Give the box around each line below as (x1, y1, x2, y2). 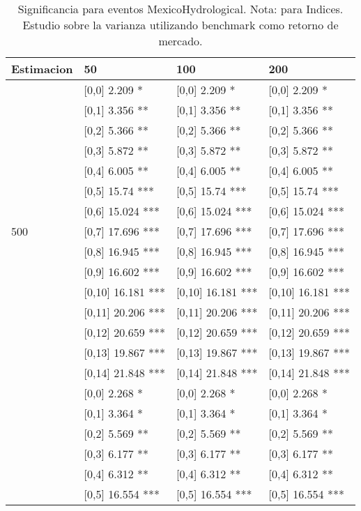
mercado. (158, 33, 203, 49)
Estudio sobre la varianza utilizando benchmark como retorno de (22, 17, 339, 33)
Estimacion (11, 61, 73, 77)
